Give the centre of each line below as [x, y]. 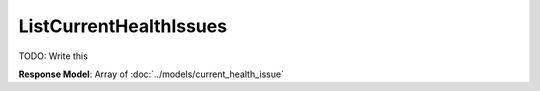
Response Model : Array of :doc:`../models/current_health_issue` [151, 74]
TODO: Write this [53, 56]
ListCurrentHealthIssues [123, 26]
